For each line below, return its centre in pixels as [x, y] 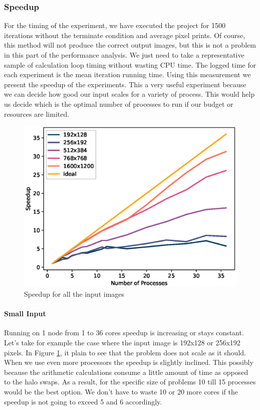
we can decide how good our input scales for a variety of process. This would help [129, 94]
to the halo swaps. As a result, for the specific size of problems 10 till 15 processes [130, 382]
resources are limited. [37, 114]
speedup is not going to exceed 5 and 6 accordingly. [83, 401]
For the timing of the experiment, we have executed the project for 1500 [115, 25]
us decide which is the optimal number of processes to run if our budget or [119, 104]
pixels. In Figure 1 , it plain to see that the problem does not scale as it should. [125, 352]
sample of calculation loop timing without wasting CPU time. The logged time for [130, 64]
